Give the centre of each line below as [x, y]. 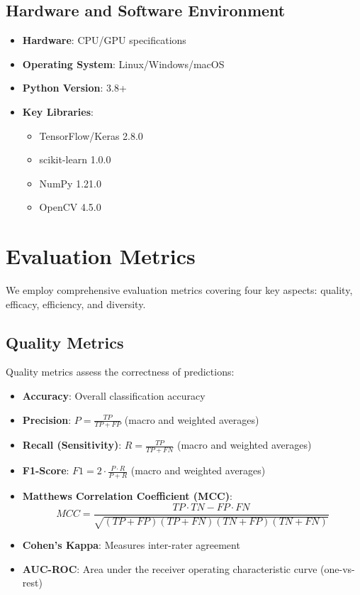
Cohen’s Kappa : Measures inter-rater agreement [131, 545]
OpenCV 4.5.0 [70, 207]
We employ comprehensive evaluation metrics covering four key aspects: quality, [179, 290]
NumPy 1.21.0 [70, 183]
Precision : [47, 419]
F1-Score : [46, 470]
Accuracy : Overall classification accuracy [114, 396]
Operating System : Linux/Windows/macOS [123, 64]
